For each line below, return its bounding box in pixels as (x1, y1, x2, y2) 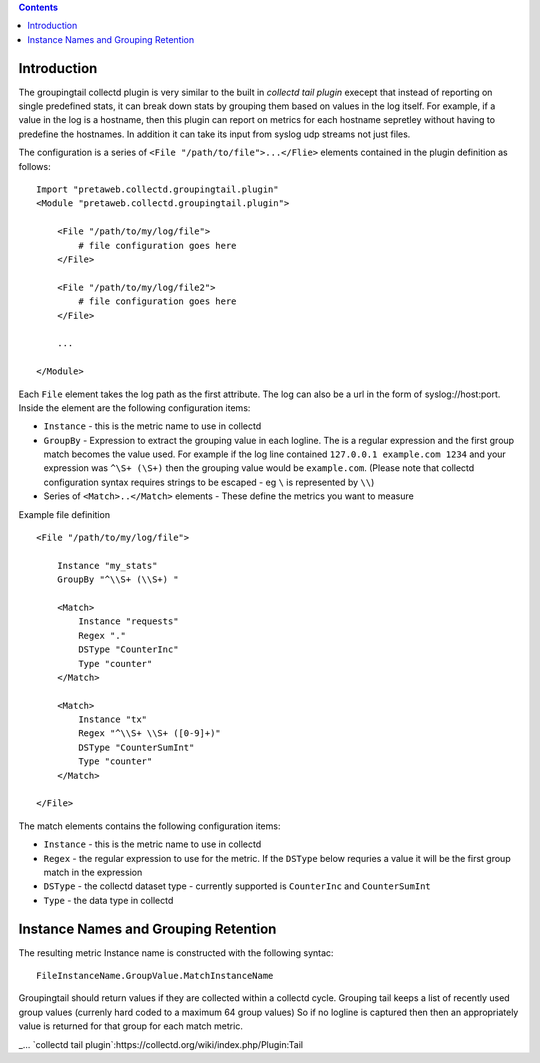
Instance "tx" (78, 714, 148, 725)
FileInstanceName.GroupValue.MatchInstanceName (36, 970, 274, 982)
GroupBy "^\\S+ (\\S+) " (56, 574, 179, 585)
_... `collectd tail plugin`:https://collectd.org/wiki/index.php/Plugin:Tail (18, 1038, 304, 1050)
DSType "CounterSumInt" (78, 741, 195, 753)
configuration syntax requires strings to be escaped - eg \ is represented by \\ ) (43, 476, 375, 488)
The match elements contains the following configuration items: (18, 820, 281, 832)
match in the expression (43, 866, 143, 878)
